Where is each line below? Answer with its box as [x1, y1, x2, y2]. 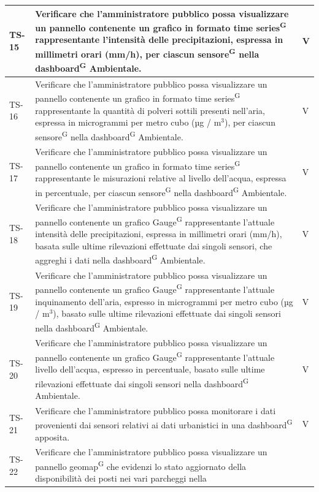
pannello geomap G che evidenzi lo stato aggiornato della [35, 458, 247, 472]
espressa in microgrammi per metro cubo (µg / [35, 116, 211, 129]
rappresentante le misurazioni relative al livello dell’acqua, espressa [35, 172, 286, 184]
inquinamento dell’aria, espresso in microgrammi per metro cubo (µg [35, 295, 293, 308]
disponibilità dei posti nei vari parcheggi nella [35, 472, 207, 485]
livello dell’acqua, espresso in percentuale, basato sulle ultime [35, 363, 265, 376]
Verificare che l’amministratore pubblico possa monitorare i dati [35, 404, 276, 417]
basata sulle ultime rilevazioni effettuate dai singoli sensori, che [35, 239, 272, 252]
